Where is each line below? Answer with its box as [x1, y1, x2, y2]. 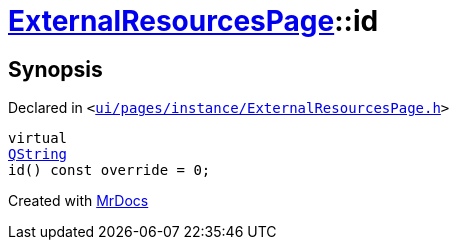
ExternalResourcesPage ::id [8, 4, 379, 38]
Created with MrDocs [8, 192, 149, 210]
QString [8, 146, 68, 163]
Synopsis [8, 56, 103, 82]
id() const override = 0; [8, 162, 211, 179]
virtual [8, 130, 68, 147]
